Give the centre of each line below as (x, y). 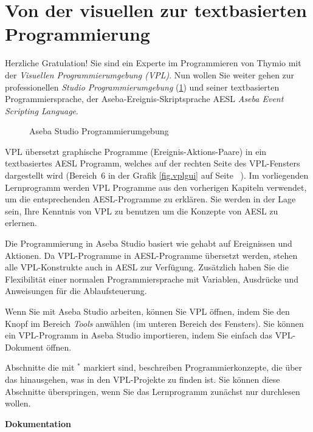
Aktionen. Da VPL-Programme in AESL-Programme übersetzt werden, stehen (151, 255)
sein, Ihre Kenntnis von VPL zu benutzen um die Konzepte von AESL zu (142, 211)
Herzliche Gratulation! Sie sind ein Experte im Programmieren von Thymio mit (153, 63)
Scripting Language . (42, 110)
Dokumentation (38, 423)
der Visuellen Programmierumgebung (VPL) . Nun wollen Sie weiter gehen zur (150, 74)
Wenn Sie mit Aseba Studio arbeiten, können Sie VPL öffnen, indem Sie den (147, 311)
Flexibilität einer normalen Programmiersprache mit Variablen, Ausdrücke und (152, 279)
